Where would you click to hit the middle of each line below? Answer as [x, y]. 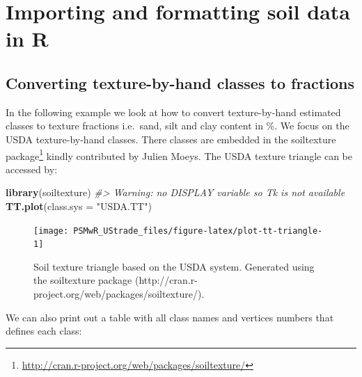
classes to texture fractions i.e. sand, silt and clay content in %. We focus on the [178, 126]
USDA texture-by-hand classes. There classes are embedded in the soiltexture [171, 139]
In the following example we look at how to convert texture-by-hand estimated [173, 112]
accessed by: [32, 169]
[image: [51, 231]
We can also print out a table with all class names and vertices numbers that [170, 317]
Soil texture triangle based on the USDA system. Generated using [174, 266]
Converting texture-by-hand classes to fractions [180, 82]
